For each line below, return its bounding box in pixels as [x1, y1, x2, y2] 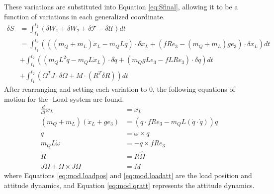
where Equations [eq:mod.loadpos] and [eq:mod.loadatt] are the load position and [4, 170, 252, 181]
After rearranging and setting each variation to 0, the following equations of [4, 84, 235, 94]
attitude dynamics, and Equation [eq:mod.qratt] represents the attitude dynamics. [4, 180, 255, 190]
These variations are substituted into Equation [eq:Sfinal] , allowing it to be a [4, 1, 238, 11]
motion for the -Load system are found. [4, 93, 124, 104]
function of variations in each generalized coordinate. [4, 11, 165, 21]
